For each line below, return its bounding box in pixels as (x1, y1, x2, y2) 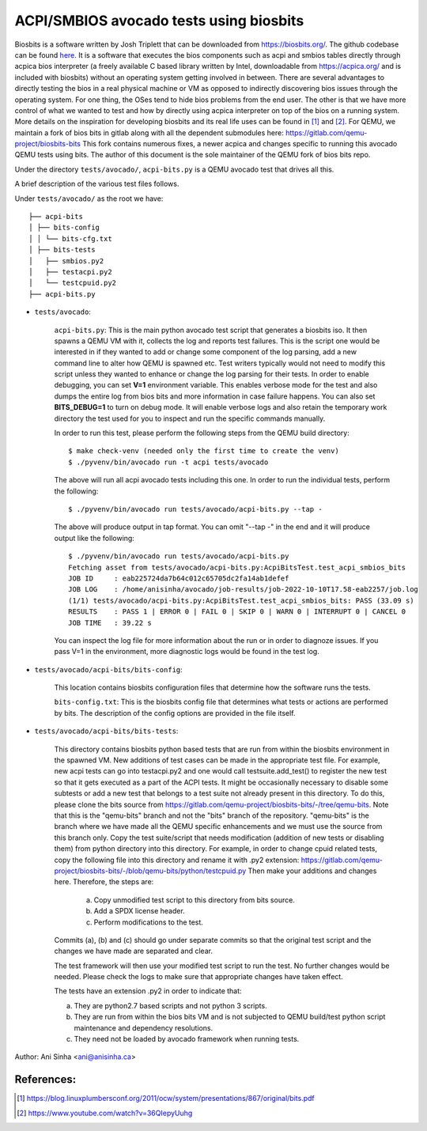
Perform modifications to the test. (93, 917, 203, 927)
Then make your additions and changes (248, 866, 377, 876)
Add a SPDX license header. (93, 906, 185, 916)
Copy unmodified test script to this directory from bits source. (93, 895, 296, 905)
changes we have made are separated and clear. (54, 946, 213, 956)
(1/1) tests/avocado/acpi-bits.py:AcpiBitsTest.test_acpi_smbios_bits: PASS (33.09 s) (68, 596, 414, 605)
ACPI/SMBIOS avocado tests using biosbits (14, 12, 304, 29)
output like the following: (54, 533, 134, 543)
